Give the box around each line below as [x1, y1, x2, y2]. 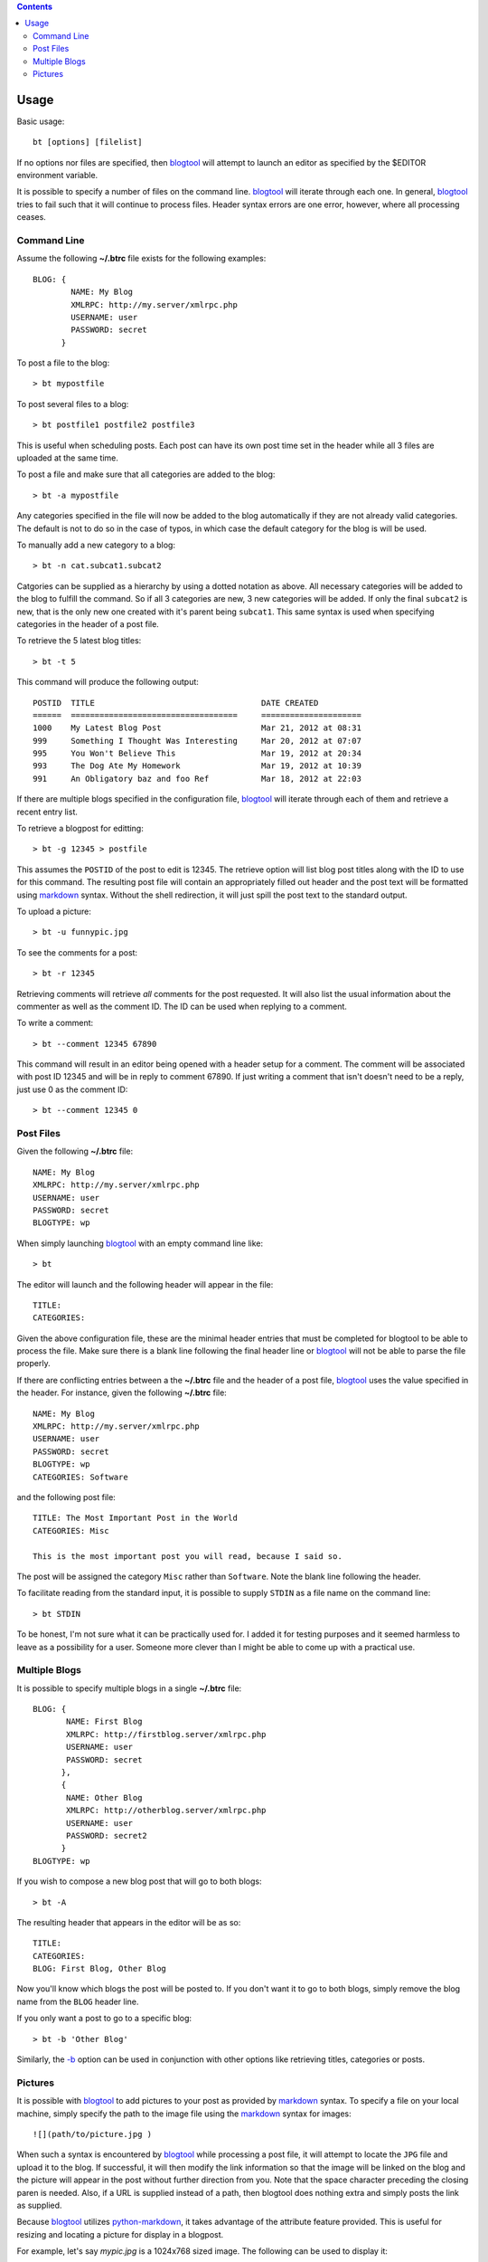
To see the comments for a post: [16, 946, 138, 958]
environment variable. [16, 170, 99, 181]
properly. [16, 1358, 51, 1369]
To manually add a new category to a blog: [16, 539, 176, 550]
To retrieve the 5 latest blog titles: [16, 635, 142, 646]
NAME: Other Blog [66, 1792, 143, 1802]
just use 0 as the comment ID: [16, 1084, 128, 1095]
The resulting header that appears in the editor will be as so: [16, 1916, 241, 1927]
